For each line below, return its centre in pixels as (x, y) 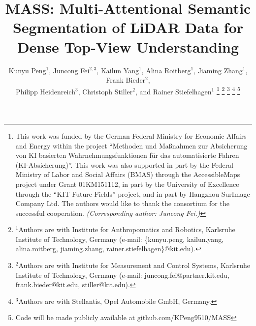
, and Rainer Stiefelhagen (173, 91)
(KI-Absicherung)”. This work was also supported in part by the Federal (124, 164)
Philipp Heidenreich (46, 91)
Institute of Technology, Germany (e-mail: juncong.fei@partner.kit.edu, (122, 275)
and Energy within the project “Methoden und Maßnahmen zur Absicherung (131, 145)
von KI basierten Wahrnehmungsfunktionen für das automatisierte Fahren (127, 155)
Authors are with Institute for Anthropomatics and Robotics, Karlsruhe (127, 229)
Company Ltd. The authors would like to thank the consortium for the (122, 203)
